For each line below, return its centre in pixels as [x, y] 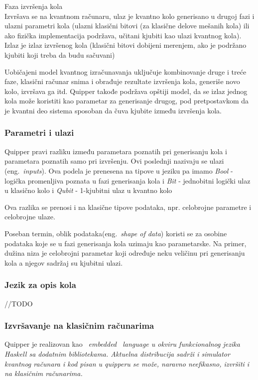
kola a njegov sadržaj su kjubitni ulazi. [64, 262]
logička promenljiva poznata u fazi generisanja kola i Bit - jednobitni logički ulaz [128, 180]
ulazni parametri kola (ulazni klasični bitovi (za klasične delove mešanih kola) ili [127, 26]
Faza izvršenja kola [34, 6]
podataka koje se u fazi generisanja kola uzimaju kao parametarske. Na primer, [126, 243]
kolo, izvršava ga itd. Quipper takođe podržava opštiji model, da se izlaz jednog [126, 91]
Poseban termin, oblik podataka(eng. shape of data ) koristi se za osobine [116, 233]
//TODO [19, 303]
